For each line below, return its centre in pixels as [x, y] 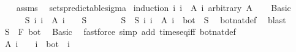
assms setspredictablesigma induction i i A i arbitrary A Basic [154, 7]
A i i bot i [37, 43]
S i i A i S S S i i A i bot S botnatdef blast [155, 19]
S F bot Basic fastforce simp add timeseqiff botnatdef [120, 32]
